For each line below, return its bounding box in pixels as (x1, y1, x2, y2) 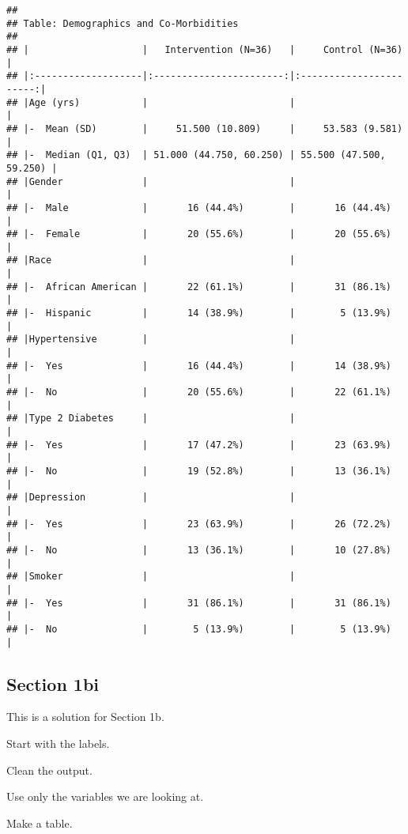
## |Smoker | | (6, 571, 296, 583)
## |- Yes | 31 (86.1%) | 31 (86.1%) (6, 597, 391, 609)
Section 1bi (6, 671, 100, 696)
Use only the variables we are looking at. (6, 788, 204, 805)
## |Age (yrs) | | (6, 96, 296, 108)
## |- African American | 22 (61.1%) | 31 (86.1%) (6, 281, 391, 292)
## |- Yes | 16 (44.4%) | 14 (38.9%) (6, 360, 391, 372)
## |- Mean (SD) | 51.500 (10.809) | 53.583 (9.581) (6, 123, 403, 134)
